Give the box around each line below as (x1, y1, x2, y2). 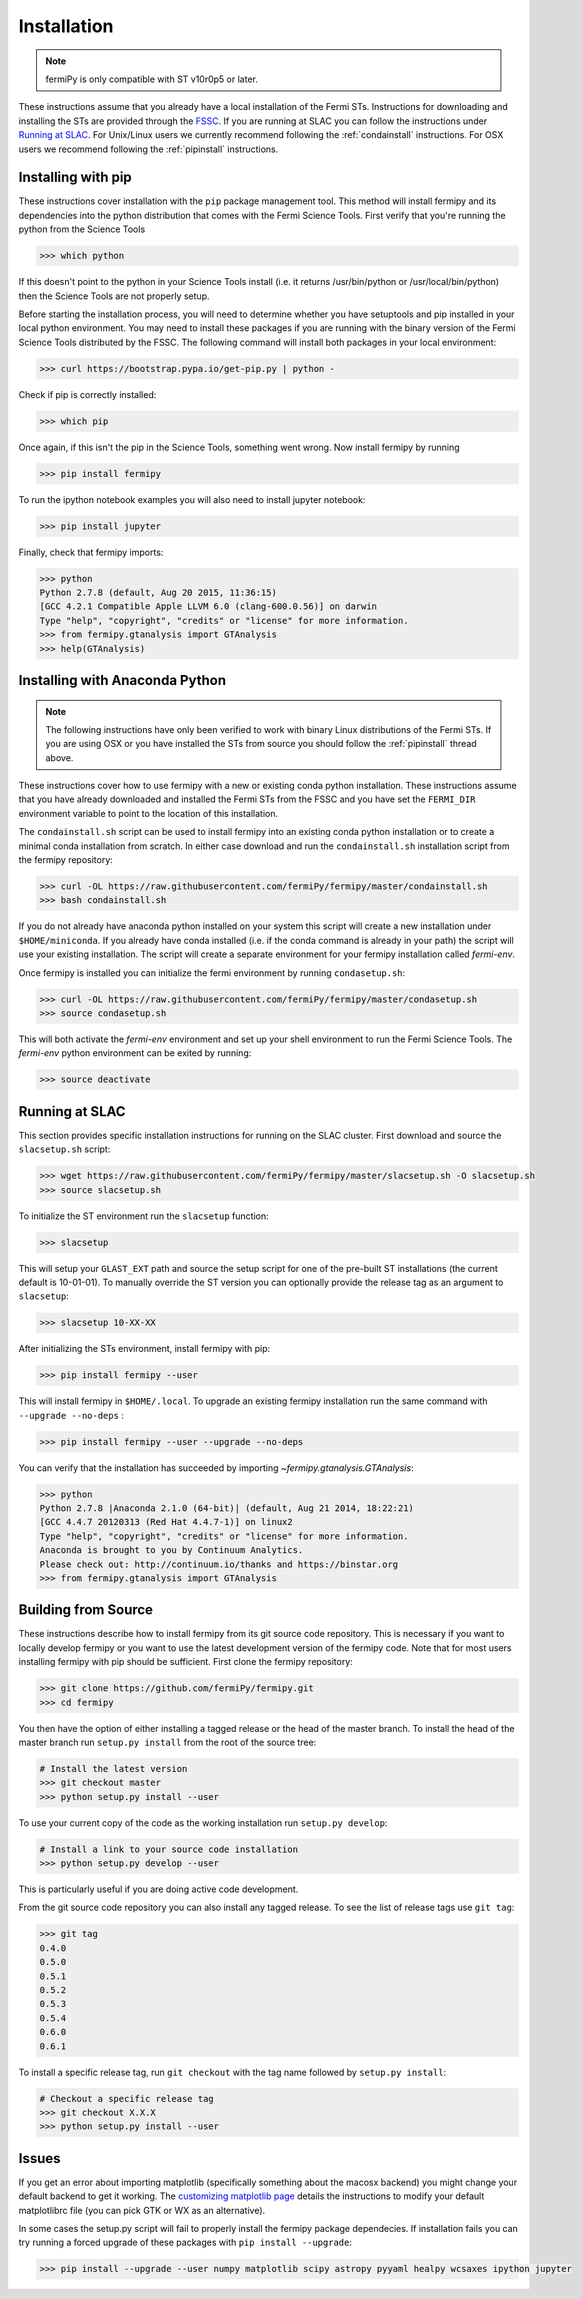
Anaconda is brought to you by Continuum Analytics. (39, 1545, 304, 1556)
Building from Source (18, 1601, 154, 1619)
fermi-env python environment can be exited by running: (18, 1047, 252, 1059)
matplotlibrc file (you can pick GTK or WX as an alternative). (18, 2204, 266, 2216)
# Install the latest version (39, 1763, 188, 1774)
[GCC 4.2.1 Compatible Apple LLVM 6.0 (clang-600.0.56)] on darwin (39, 601, 378, 612)
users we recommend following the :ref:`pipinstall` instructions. (18, 143, 279, 155)
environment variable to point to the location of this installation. (18, 807, 279, 819)
